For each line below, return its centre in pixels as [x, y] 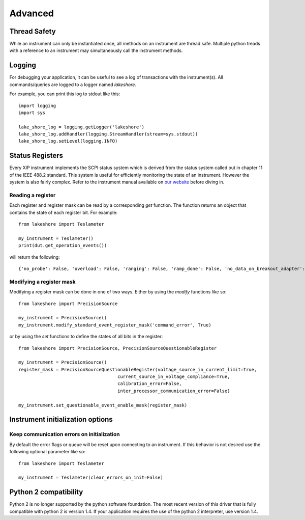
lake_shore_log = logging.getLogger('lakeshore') [82, 127]
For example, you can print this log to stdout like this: [65, 94]
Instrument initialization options [61, 419]
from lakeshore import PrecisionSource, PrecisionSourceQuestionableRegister [118, 348]
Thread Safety [33, 31]
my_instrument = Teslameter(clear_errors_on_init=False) [91, 478]
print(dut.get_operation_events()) [63, 245]
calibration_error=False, [150, 384]
